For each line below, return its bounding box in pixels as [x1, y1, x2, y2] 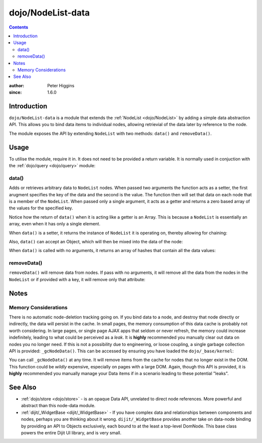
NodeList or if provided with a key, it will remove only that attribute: [9, 276, 146, 282]
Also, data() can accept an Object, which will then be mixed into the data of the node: [9, 238, 183, 244]
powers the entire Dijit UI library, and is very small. [21, 429, 122, 436]
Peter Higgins [47, 82, 75, 88]
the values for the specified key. [9, 205, 73, 211]
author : [9, 82, 24, 88]
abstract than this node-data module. [21, 403, 96, 409]
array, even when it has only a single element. [9, 221, 100, 227]
